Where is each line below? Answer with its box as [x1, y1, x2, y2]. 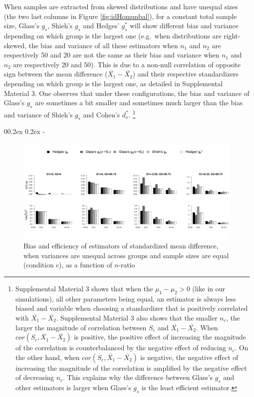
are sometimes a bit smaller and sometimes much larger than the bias [35, 97, 243, 108]
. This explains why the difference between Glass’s [62, 372, 213, 382]
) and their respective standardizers [133, 69, 239, 79]
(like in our [192, 284, 226, 294]
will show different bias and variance [130, 20, 239, 31]
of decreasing [15, 372, 54, 382]
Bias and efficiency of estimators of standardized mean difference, [23, 241, 218, 251]
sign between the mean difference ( [4, 69, 108, 79]
